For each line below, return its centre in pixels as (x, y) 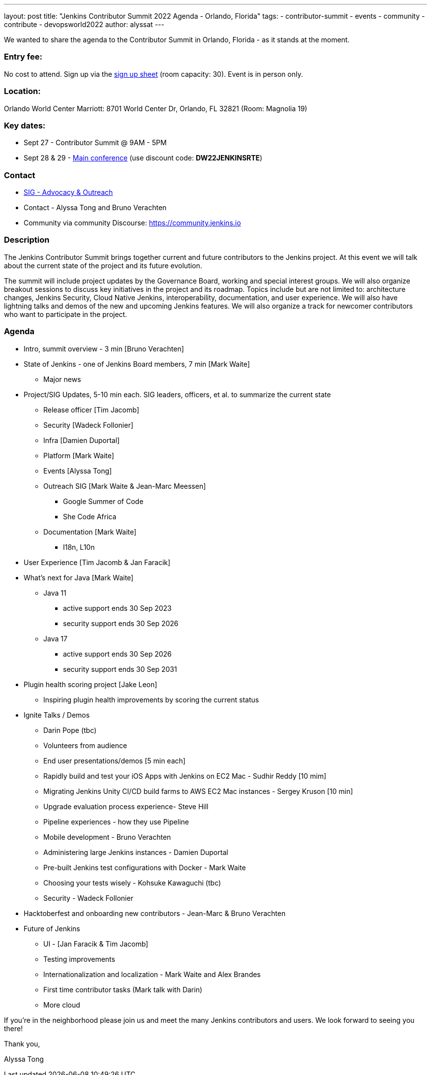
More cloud (62, 1005)
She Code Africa (90, 516)
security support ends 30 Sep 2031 (120, 669)
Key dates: (25, 125)
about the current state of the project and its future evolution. (103, 265)
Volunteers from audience (85, 745)
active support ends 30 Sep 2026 (117, 654)
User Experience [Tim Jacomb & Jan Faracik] (97, 562)
